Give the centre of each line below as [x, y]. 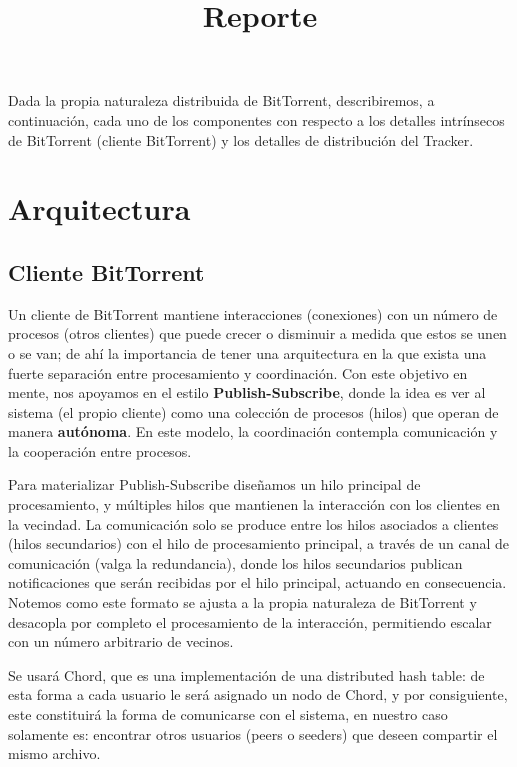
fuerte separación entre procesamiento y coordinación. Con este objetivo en [238, 372]
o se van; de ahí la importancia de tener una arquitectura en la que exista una [247, 352]
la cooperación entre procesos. [100, 450]
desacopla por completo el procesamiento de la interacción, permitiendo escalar [250, 621]
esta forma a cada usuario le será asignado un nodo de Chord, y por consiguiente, [258, 694]
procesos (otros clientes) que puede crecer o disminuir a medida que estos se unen [257, 333]
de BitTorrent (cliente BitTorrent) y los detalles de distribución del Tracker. [241, 139]
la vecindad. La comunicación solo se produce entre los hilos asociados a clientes [253, 523]
